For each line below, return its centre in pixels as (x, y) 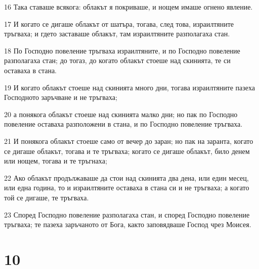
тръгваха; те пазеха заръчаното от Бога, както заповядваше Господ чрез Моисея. (128, 224)
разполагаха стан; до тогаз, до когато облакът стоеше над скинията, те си (117, 60)
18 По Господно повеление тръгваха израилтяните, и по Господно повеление (122, 50)
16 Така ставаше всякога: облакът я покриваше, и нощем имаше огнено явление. (128, 7)
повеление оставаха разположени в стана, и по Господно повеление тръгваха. (123, 124)
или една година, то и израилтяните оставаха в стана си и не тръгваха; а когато (127, 187)
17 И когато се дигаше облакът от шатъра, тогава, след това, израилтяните (119, 23)
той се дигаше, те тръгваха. (47, 197)
